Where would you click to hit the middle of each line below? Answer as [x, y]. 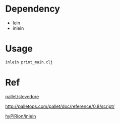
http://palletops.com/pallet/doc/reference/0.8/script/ [60, 106]
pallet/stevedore [22, 96]
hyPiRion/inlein [21, 116]
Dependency [33, 9]
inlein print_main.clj [29, 62]
